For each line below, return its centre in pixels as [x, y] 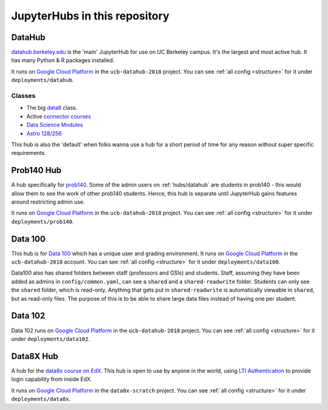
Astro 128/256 [44, 133]
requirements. [29, 153]
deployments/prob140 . [43, 221]
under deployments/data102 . [51, 339]
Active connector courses [59, 116]
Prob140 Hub [36, 170]
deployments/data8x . [41, 399]
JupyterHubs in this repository [90, 16]
